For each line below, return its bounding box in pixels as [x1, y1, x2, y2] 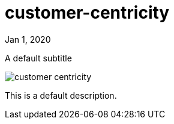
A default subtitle [5, 52, 72, 63]
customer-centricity [5, 2, 170, 23]
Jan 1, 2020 [5, 34, 51, 45]
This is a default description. [5, 90, 117, 101]
